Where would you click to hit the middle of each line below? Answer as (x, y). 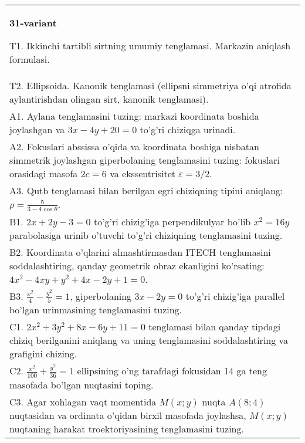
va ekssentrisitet (143, 173)
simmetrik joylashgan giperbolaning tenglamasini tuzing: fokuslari (145, 160)
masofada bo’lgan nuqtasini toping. (82, 384)
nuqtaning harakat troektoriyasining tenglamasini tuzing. (127, 428)
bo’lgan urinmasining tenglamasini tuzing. (96, 310)
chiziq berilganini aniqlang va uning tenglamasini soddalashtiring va (149, 340)
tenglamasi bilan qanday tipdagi (215, 327)
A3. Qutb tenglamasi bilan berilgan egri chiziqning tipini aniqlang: (146, 190)
